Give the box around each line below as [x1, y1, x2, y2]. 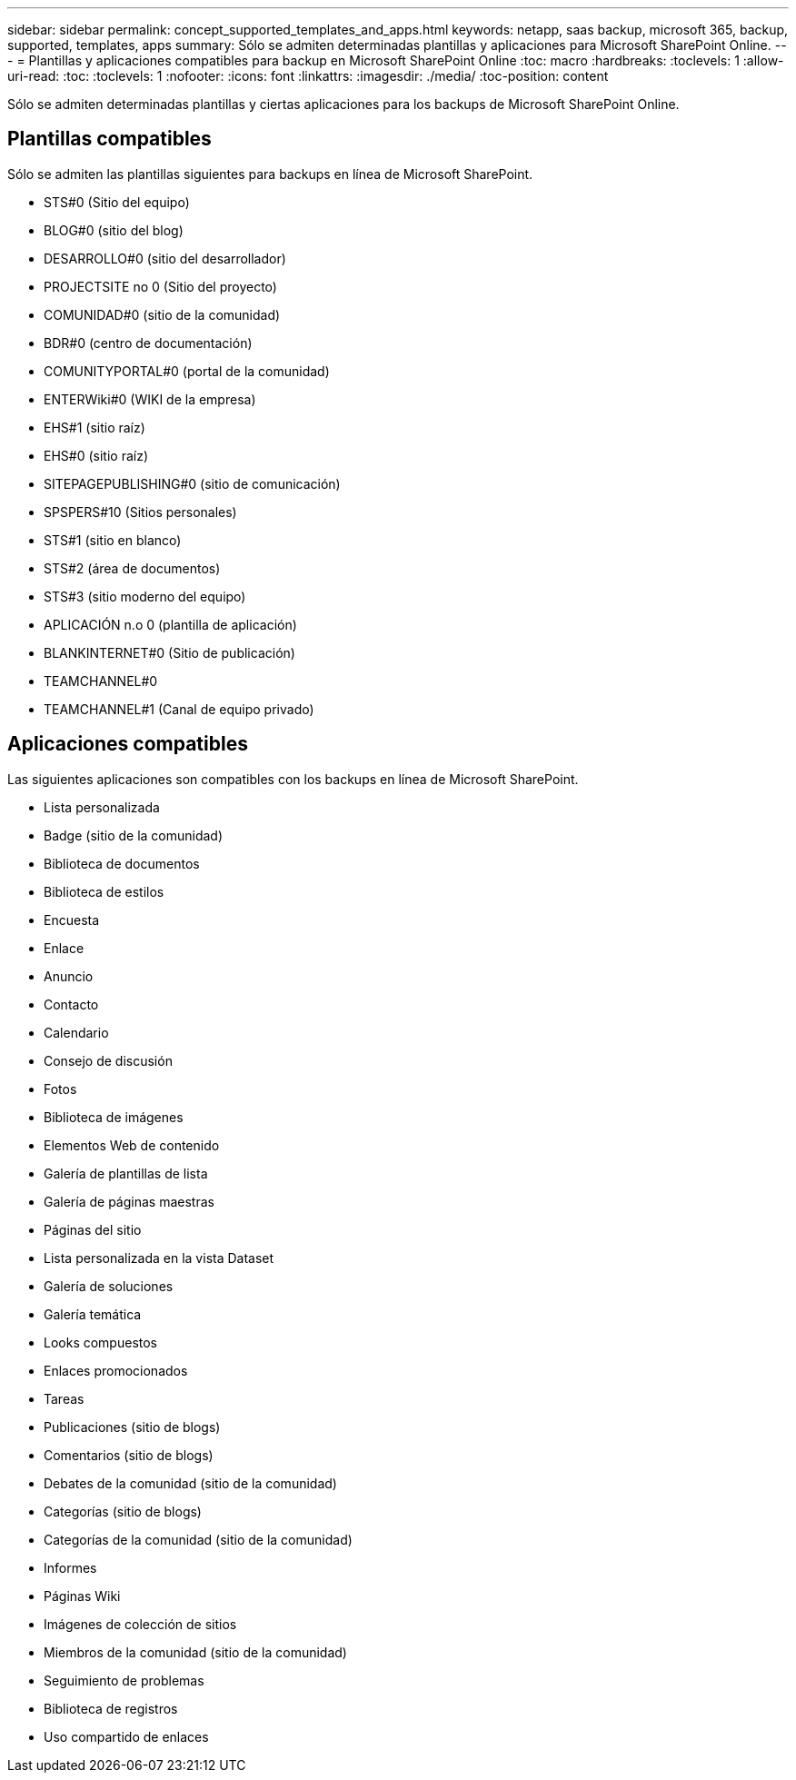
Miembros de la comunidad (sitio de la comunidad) [44, 1644, 347, 1660]
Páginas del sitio [44, 1221, 142, 1238]
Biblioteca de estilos [44, 883, 164, 900]
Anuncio [44, 968, 94, 984]
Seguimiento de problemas [44, 1672, 204, 1688]
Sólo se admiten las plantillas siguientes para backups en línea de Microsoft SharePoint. [7, 165, 533, 182]
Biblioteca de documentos [44, 855, 200, 871]
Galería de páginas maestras [44, 1193, 214, 1209]
